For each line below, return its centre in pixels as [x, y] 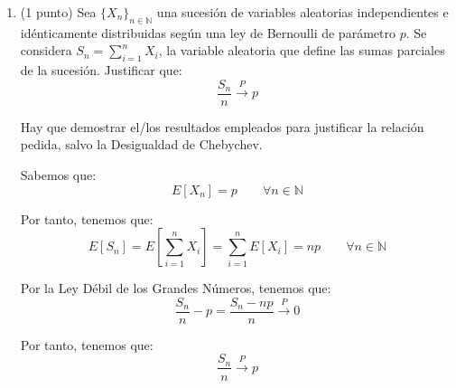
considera [46, 50]
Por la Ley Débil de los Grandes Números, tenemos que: [176, 288]
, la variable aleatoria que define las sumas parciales [302, 50]
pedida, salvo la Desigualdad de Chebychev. [141, 144]
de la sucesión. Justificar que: [101, 70]
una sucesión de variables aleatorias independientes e [302, 12]
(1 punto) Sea [58, 12]
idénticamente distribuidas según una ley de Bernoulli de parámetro [208, 32]
